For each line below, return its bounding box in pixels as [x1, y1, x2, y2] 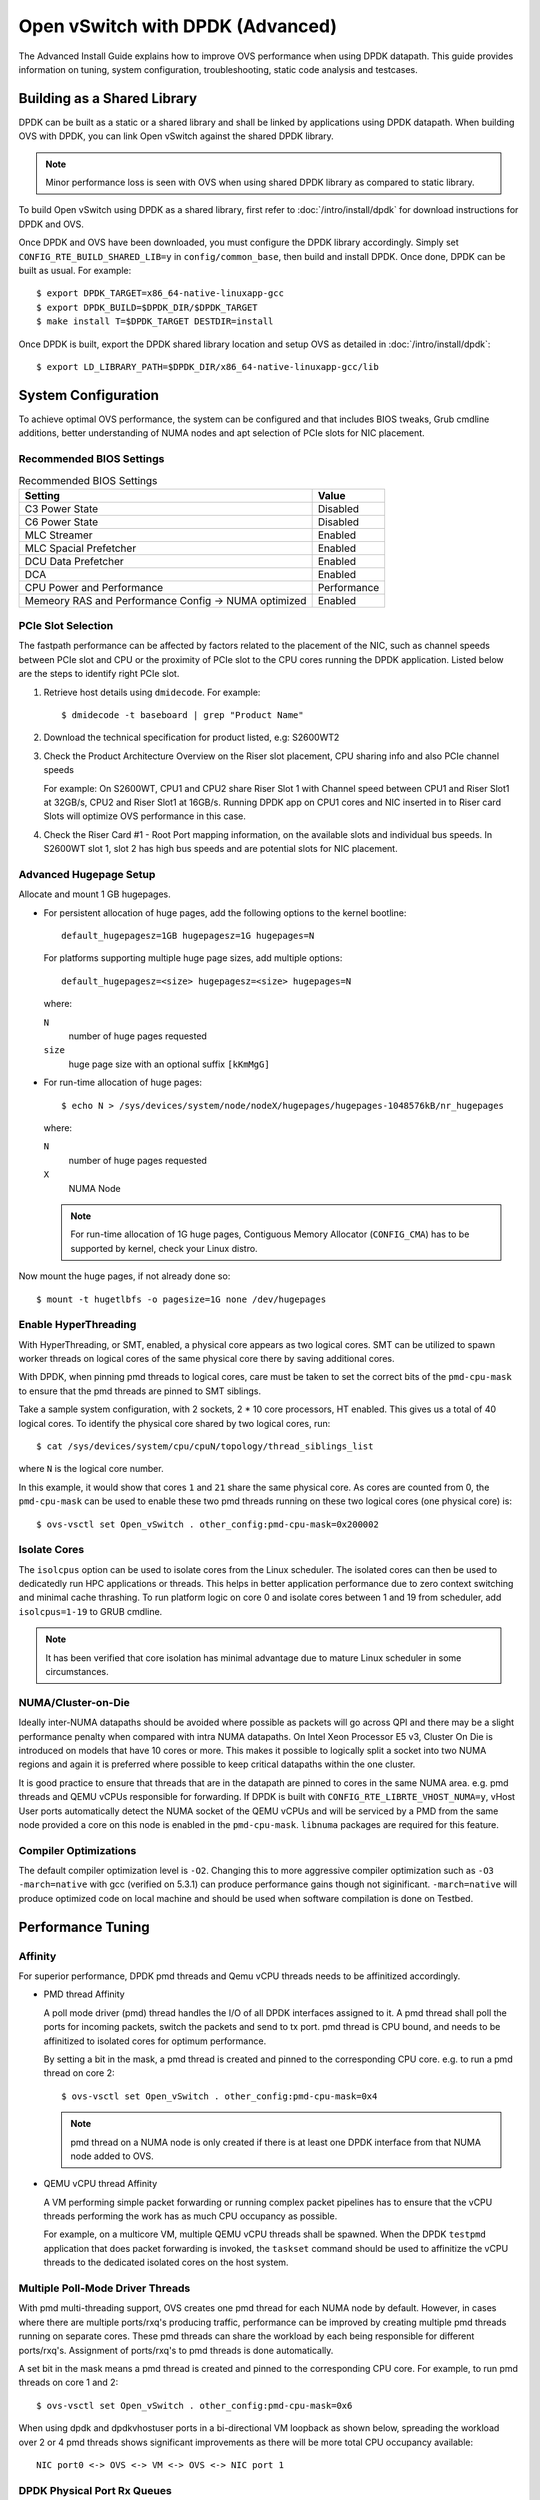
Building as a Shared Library [18, 90, 198, 107]
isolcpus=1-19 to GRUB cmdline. [18, 1605, 163, 1617]
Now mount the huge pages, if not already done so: [18, 1270, 231, 1282]
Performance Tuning [18, 1918, 150, 1935]
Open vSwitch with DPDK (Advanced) [18, 15, 337, 37]
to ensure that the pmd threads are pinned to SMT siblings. [18, 1385, 262, 1397]
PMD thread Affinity [43, 1988, 125, 2000]
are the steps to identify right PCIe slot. [18, 668, 180, 680]
